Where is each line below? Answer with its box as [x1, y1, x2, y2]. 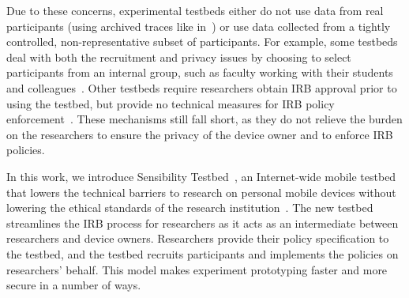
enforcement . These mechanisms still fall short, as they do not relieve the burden [6, 111, 403, 127]
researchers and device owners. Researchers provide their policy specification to [6, 230, 389, 247]
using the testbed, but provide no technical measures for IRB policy [6, 95, 335, 111]
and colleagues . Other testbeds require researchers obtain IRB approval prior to [6, 79, 397, 96]
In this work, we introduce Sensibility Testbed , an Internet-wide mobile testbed [6, 168, 396, 184]
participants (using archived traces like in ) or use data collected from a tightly [6, 17, 391, 34]
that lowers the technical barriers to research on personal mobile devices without [6, 183, 396, 200]
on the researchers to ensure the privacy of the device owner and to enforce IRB [6, 126, 393, 142]
